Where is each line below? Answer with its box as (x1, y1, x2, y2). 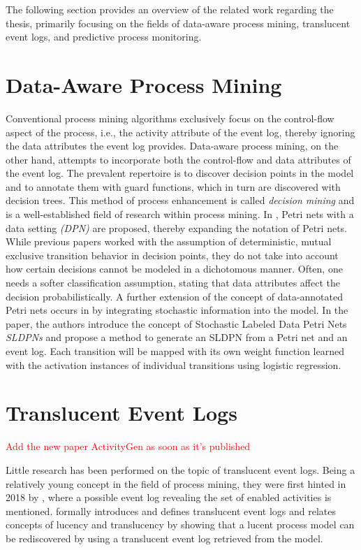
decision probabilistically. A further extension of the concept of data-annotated (6, 289, 344, 303)
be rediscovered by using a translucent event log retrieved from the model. (6, 530, 323, 545)
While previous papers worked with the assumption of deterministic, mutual (6, 234, 332, 249)
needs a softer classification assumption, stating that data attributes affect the (6, 275, 341, 290)
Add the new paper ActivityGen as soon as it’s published (6, 439, 251, 454)
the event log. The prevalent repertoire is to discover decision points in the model (6, 166, 354, 180)
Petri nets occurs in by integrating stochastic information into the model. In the (6, 303, 348, 317)
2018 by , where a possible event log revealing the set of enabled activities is (6, 490, 332, 505)
